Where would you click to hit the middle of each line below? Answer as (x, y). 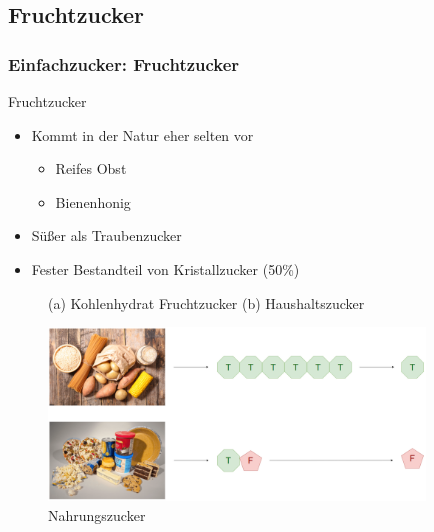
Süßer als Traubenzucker (106, 235)
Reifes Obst (91, 168)
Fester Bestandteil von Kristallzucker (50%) (165, 268)
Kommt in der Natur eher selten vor (142, 134)
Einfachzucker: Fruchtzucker (124, 63)
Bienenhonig (93, 201)
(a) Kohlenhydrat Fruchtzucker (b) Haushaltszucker (206, 302)
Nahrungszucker (97, 514)
